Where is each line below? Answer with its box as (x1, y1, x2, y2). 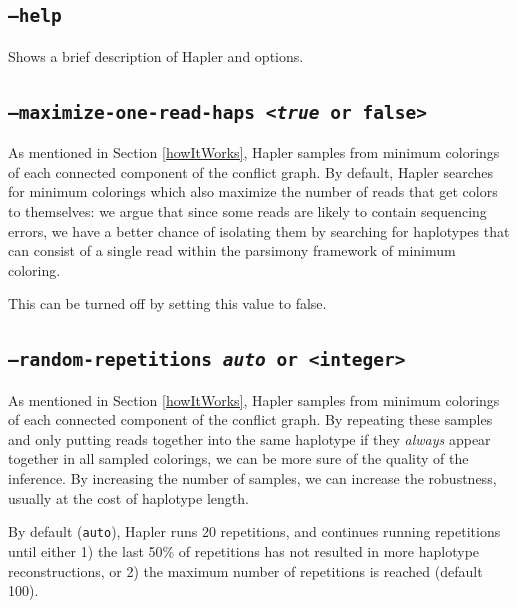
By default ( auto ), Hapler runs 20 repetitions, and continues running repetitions (8, 521, 501, 542)
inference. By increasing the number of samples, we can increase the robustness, (8, 468, 497, 489)
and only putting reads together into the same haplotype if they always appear (8, 428, 491, 449)
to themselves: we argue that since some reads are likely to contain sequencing (8, 200, 487, 221)
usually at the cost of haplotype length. (8, 487, 249, 508)
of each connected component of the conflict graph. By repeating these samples (8, 409, 493, 430)
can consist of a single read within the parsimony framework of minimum (8, 240, 456, 261)
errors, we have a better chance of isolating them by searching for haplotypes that (8, 220, 510, 241)
